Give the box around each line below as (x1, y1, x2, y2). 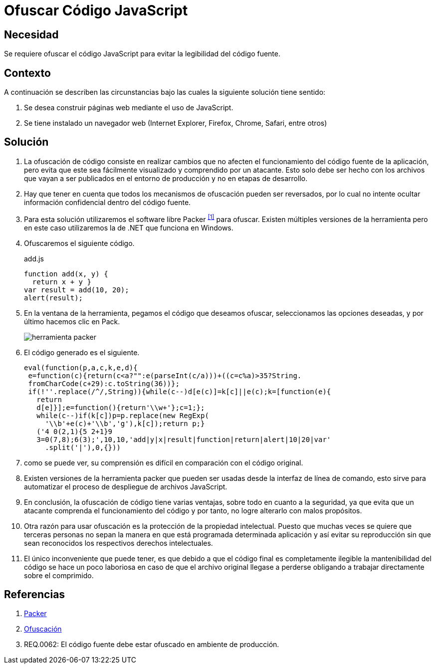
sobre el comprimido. (24, 571, 94, 580)
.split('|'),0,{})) (45, 443, 121, 451)
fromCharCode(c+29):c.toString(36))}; (28, 379, 180, 388)
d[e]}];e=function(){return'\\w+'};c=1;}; (36, 403, 205, 412)
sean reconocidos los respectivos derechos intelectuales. (24, 538, 213, 547)
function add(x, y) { (24, 269, 108, 278)
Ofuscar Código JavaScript (4, 2, 188, 19)
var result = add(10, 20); (24, 285, 129, 294)
